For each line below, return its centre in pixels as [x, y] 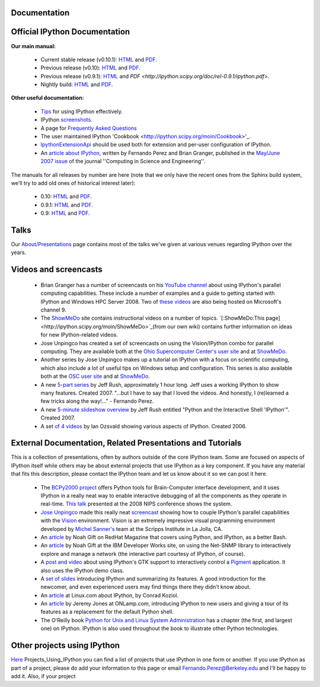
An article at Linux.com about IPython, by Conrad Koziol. [110, 595]
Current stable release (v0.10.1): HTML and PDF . [99, 59]
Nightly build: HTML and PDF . [77, 85]
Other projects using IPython [65, 646]
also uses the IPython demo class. [82, 570]
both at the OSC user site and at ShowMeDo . [95, 376]
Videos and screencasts [57, 270]
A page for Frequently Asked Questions [89, 128]
